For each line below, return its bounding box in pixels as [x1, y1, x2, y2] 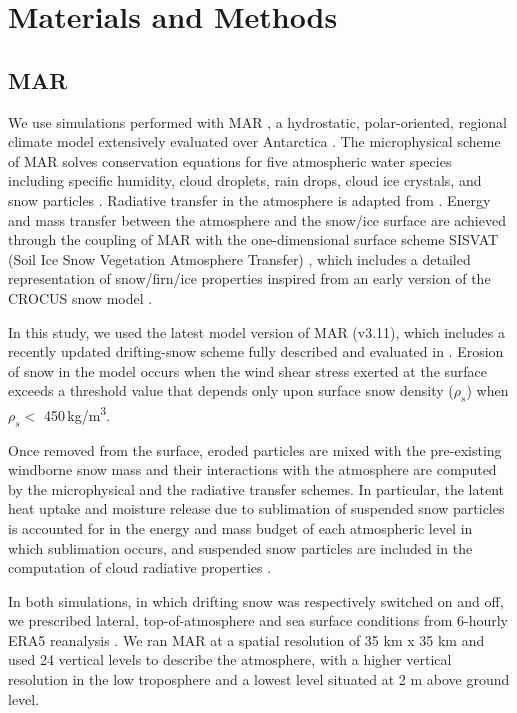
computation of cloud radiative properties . [8, 557, 272, 578]
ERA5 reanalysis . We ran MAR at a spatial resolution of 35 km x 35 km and [8, 629, 485, 650]
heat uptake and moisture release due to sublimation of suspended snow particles [8, 498, 505, 519]
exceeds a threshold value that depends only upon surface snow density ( [8, 380, 454, 401]
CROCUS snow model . [8, 287, 153, 308]
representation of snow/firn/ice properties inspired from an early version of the [8, 268, 491, 289]
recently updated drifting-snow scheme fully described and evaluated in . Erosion [8, 341, 504, 362]
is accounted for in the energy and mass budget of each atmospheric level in [8, 517, 473, 538]
